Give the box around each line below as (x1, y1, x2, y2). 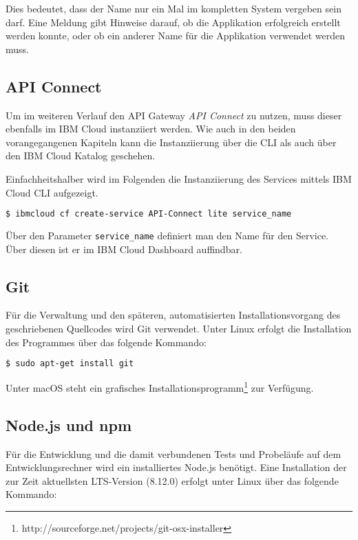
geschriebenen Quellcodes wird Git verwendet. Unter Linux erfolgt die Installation (6, 321, 352, 336)
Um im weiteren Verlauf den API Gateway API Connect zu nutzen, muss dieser (6, 108, 342, 122)
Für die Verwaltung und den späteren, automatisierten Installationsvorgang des (6, 308, 341, 322)
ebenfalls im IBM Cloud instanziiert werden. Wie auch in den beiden (6, 121, 296, 136)
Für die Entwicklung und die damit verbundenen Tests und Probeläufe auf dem (6, 446, 341, 461)
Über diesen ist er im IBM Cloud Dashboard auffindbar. (6, 241, 242, 256)
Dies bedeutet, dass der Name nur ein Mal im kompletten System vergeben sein (6, 1, 341, 15)
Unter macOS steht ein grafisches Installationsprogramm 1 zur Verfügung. (6, 379, 314, 394)
